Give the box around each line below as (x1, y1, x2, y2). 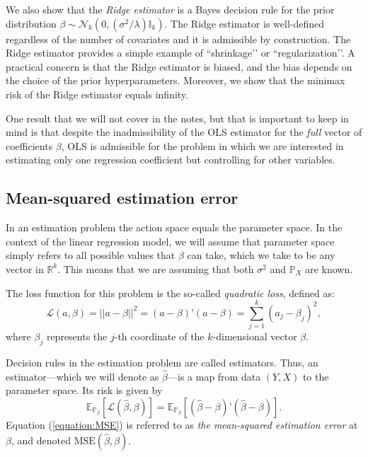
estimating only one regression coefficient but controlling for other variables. (6, 152, 335, 167)
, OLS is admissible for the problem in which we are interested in (61, 138, 344, 153)
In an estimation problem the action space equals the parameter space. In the (6, 220, 343, 235)
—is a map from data (167, 369, 261, 383)
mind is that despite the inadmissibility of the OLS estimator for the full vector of (6, 125, 362, 139)
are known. (305, 261, 353, 276)
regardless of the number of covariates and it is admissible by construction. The (6, 31, 351, 46)
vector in (6, 261, 44, 276)
